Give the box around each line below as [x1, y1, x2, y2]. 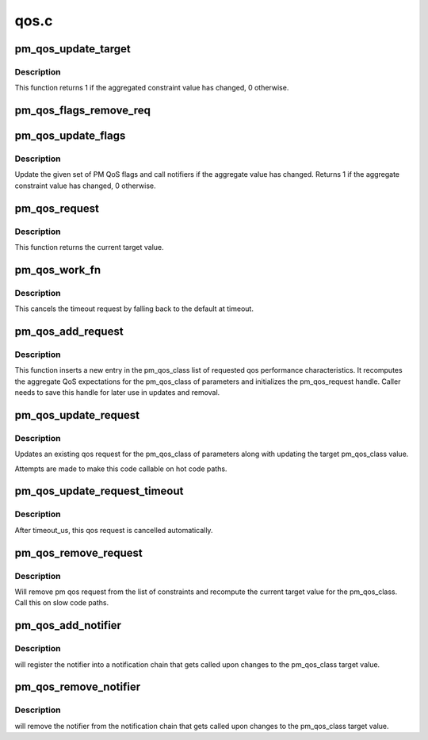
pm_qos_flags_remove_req [14, 104, 151, 117]
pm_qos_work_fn [14, 263, 101, 277]
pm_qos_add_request [14, 325, 124, 338]
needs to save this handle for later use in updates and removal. [14, 388, 220, 397]
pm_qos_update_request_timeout [14, 485, 184, 498]
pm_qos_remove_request [14, 546, 143, 559]
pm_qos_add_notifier [14, 619, 122, 632]
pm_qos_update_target [14, 42, 131, 56]
